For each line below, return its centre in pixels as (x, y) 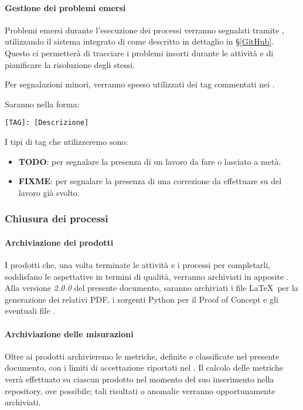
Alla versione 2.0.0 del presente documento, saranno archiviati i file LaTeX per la (151, 288)
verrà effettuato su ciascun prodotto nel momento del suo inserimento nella (139, 379)
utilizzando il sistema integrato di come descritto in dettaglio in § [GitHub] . (139, 41)
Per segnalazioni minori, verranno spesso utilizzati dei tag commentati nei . (140, 84)
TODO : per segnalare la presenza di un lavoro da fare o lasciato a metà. (150, 161)
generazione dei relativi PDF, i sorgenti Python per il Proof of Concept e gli (142, 299)
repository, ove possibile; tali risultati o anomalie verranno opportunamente (140, 390)
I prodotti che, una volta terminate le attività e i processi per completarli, (138, 265)
